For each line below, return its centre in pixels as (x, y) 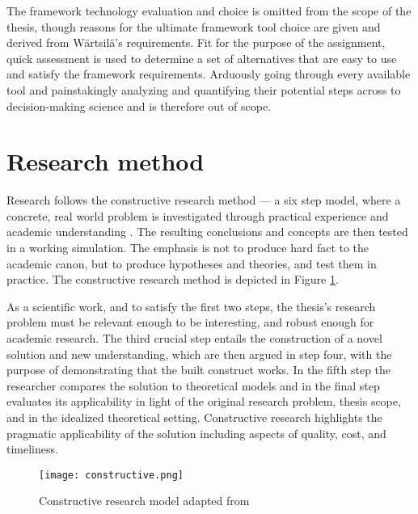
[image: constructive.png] (111, 475)
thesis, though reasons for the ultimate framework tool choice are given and (194, 26)
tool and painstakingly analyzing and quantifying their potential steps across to (204, 89)
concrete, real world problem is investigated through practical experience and (198, 215)
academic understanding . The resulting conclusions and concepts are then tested (207, 232)
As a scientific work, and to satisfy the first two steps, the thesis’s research (191, 306)
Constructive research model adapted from (144, 501)
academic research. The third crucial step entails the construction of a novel (194, 338)
